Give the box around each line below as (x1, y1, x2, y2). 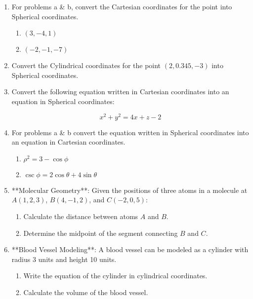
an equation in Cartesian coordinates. (11, 137, 126, 147)
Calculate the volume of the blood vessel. (23, 287, 148, 297)
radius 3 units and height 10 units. (11, 254, 117, 264)
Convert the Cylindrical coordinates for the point (11, 60, 161, 71)
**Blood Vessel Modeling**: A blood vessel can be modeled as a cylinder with (11, 244, 249, 255)
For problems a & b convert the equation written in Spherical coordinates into (11, 127, 249, 137)
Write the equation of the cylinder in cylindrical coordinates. (23, 270, 208, 281)
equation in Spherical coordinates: (11, 96, 115, 106)
